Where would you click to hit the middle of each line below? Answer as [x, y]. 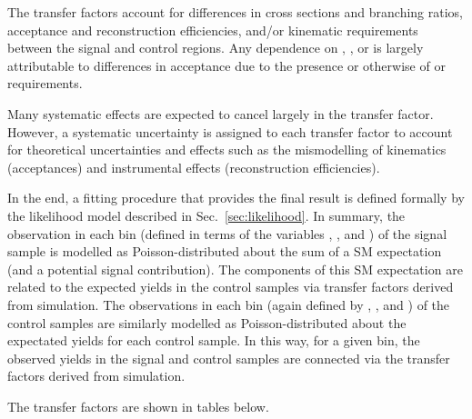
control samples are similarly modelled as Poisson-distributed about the [207, 322]
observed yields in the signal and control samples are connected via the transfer [229, 358]
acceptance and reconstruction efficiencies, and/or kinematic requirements [213, 30]
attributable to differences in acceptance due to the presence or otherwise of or [226, 65]
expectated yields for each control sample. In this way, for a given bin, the [214, 340]
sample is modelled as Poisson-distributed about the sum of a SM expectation [225, 251]
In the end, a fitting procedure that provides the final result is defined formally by [236, 198]
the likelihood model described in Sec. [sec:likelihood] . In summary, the [206, 215]
